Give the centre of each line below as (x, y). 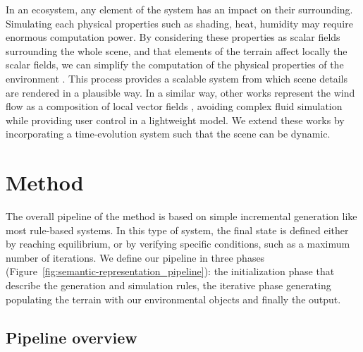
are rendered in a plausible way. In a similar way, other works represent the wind (180, 92)
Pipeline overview (72, 337)
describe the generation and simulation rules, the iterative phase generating (168, 285)
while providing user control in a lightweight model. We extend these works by (175, 120)
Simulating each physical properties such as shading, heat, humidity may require (179, 23)
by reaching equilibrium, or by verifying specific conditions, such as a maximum (178, 244)
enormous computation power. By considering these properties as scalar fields (173, 37)
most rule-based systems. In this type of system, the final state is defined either (177, 230)
